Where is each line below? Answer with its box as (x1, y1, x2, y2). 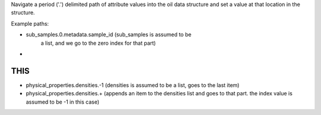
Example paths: (11, 20, 49, 27)
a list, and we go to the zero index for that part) (40, 39, 156, 46)
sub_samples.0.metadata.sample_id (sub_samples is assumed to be (26, 31, 191, 38)
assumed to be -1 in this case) (26, 98, 100, 105)
